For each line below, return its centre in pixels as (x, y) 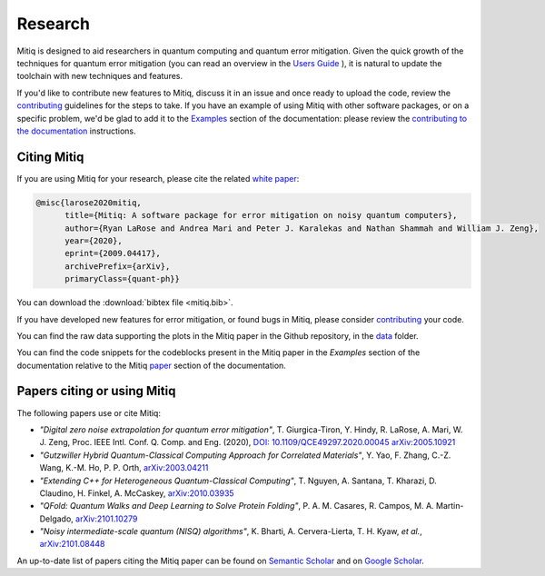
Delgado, (57, 519)
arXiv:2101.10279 (107, 519)
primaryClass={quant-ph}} (123, 279)
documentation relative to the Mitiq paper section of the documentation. (151, 365)
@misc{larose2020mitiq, (89, 203)
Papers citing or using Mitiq (96, 391)
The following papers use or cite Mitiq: (89, 412)
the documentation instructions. (76, 131)
